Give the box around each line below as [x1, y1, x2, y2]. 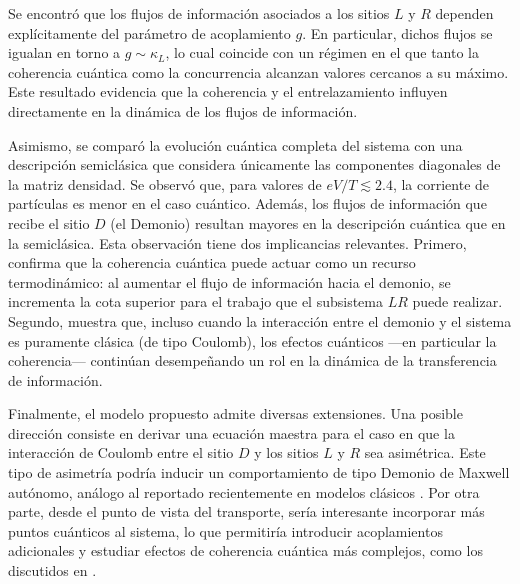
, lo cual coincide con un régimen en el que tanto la [165, 42, 479, 63]
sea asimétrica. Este [364, 442, 486, 463]
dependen [435, 3, 494, 23]
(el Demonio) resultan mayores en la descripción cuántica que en [110, 212, 506, 233]
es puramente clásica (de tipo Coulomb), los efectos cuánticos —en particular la [8, 330, 497, 351]
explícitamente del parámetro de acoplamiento [8, 22, 291, 43]
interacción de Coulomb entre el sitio [8, 442, 234, 463]
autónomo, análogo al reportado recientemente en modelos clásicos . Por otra [8, 481, 480, 502]
